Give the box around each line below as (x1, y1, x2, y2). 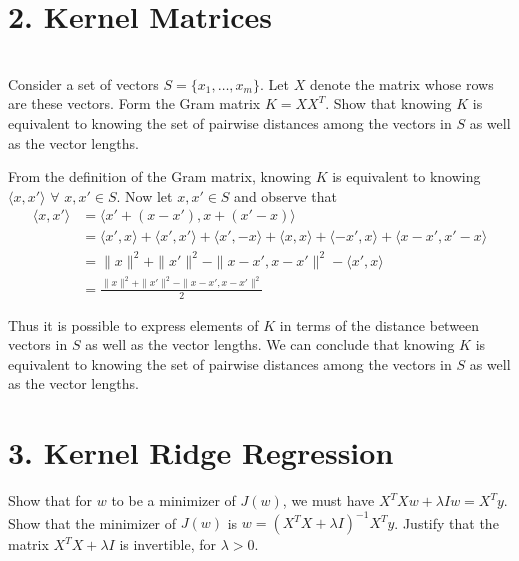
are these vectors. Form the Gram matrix (8, 93, 261, 114)
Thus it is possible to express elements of (8, 314, 259, 335)
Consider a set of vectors (8, 73, 159, 94)
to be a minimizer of (111, 490, 236, 511)
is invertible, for (119, 534, 216, 555)
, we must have (282, 490, 375, 511)
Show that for (8, 490, 93, 511)
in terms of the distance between (279, 314, 480, 335)
